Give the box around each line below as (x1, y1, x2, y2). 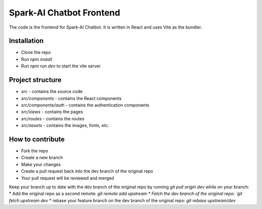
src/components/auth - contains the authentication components (21, 102, 149, 108)
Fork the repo (21, 148, 49, 154)
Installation (9, 37, 44, 45)
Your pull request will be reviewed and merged (21, 175, 114, 181)
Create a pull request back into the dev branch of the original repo (21, 168, 153, 174)
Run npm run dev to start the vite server (21, 63, 101, 69)
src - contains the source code (21, 89, 83, 95)
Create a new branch (21, 155, 63, 161)
